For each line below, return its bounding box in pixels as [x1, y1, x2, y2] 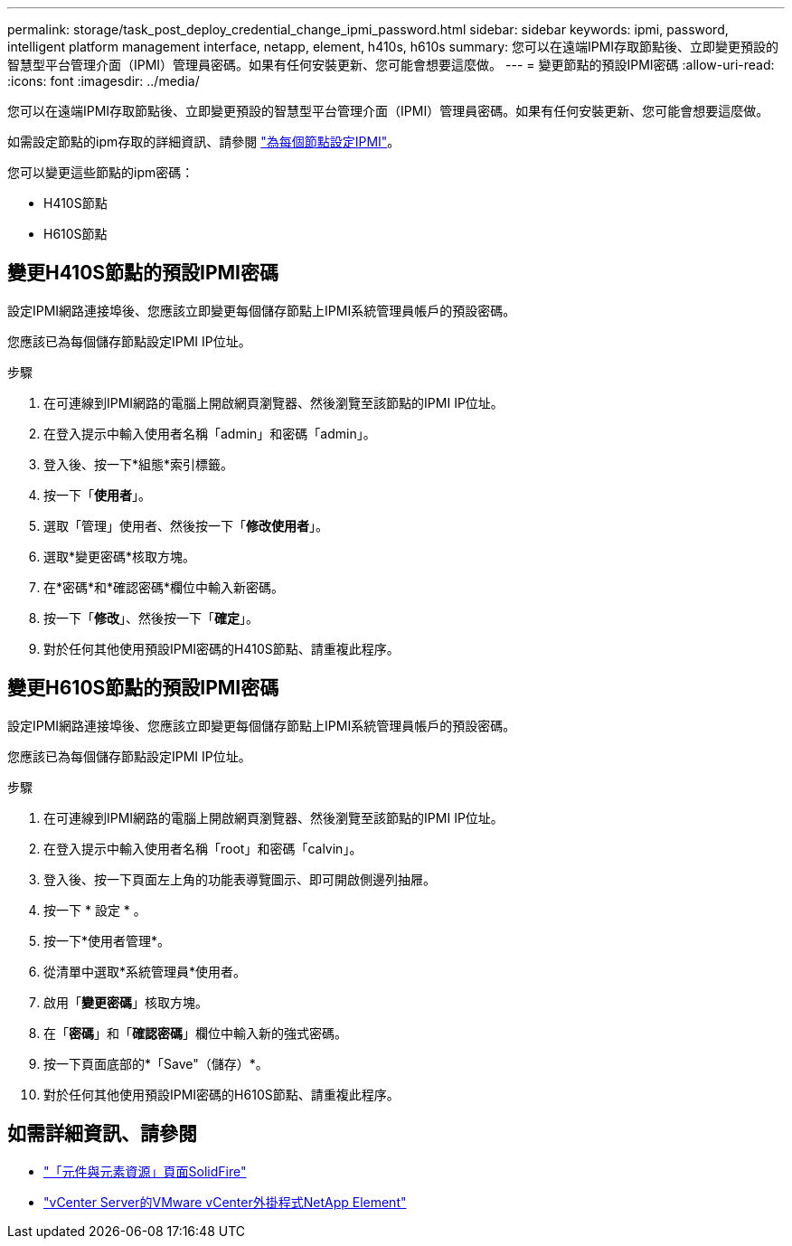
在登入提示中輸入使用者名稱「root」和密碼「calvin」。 [43, 840, 363, 856]
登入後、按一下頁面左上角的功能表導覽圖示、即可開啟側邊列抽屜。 [43, 871, 436, 887]
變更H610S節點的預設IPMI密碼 [7, 676, 279, 700]
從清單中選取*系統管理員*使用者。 [43, 963, 247, 979]
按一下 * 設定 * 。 [43, 901, 146, 918]
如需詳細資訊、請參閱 [7, 1122, 197, 1146]
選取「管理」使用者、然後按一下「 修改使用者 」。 [43, 517, 328, 533]
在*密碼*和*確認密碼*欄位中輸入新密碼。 [43, 579, 285, 595]
